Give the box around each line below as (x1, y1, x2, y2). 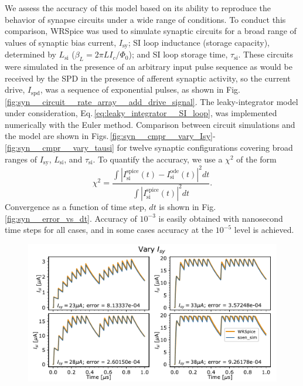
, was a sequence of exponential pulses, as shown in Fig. (40, 83, 240, 96)
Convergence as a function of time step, (5, 200, 147, 212)
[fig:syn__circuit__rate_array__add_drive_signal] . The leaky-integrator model (5, 95, 298, 107)
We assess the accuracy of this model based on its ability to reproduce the (5, 2, 271, 13)
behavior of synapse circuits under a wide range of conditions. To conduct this (5, 13, 286, 25)
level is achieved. (234, 224, 294, 236)
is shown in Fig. (159, 200, 216, 212)
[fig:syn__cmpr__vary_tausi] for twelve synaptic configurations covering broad (5, 141, 293, 154)
